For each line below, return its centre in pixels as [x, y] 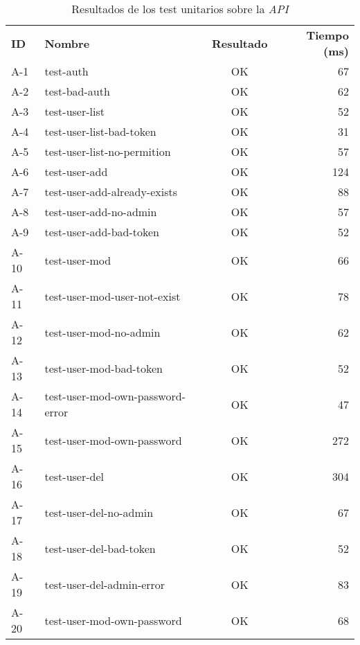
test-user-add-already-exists [111, 192]
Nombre [67, 43]
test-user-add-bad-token [102, 232]
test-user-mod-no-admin [102, 332]
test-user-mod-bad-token [103, 368]
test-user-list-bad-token [100, 131]
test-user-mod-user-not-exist [112, 296]
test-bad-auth [77, 91]
